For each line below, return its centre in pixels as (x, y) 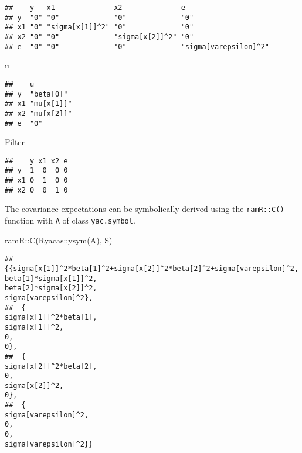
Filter (15, 142)
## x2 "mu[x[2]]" (38, 113)
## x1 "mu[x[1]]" (38, 104)
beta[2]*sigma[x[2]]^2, (51, 288)
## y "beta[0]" (36, 94)
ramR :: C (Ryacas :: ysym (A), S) (59, 240)
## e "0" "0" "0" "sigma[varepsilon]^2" (137, 47)
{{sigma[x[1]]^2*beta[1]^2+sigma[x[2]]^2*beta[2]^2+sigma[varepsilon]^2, (152, 268)
